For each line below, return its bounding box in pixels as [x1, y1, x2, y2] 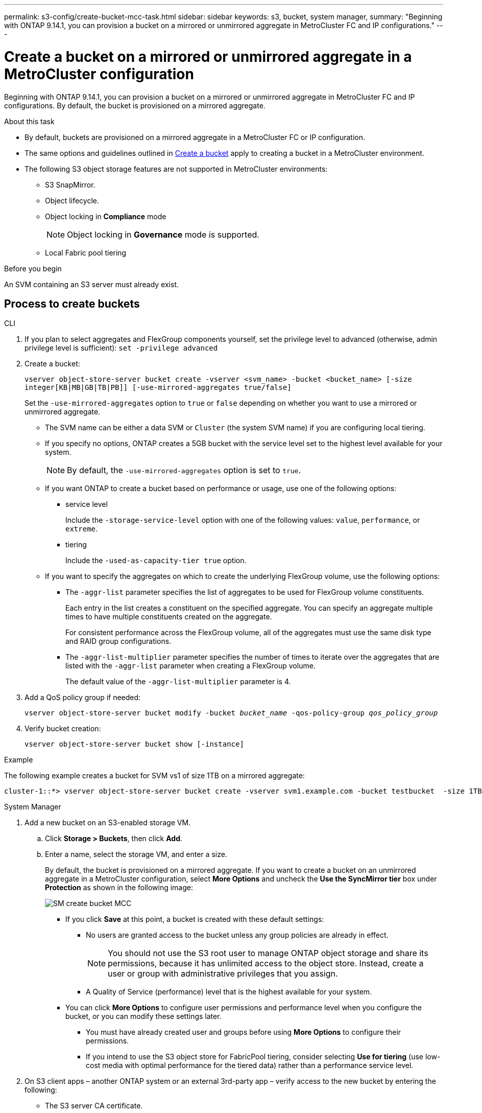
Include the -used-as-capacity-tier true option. [65, 556, 247, 565]
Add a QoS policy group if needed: [25, 693, 141, 702]
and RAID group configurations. [65, 637, 172, 646]
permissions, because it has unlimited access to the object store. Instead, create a [108, 958, 424, 969]
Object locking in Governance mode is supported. [67, 229, 259, 240]
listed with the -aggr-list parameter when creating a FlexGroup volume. [65, 661, 316, 670]
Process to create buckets [4, 297, 140, 310]
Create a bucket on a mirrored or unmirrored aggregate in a [4, 48, 412, 65]
